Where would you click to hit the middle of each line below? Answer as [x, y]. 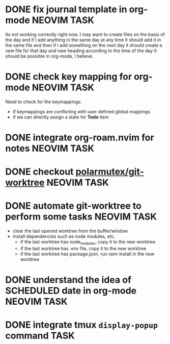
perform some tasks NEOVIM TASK [81, 217]
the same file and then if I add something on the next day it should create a [84, 45]
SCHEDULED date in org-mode [71, 291]
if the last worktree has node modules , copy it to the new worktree [88, 242]
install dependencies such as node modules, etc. [64, 236]
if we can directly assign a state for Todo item [61, 117]
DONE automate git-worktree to [73, 206]
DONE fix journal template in [66, 9]
